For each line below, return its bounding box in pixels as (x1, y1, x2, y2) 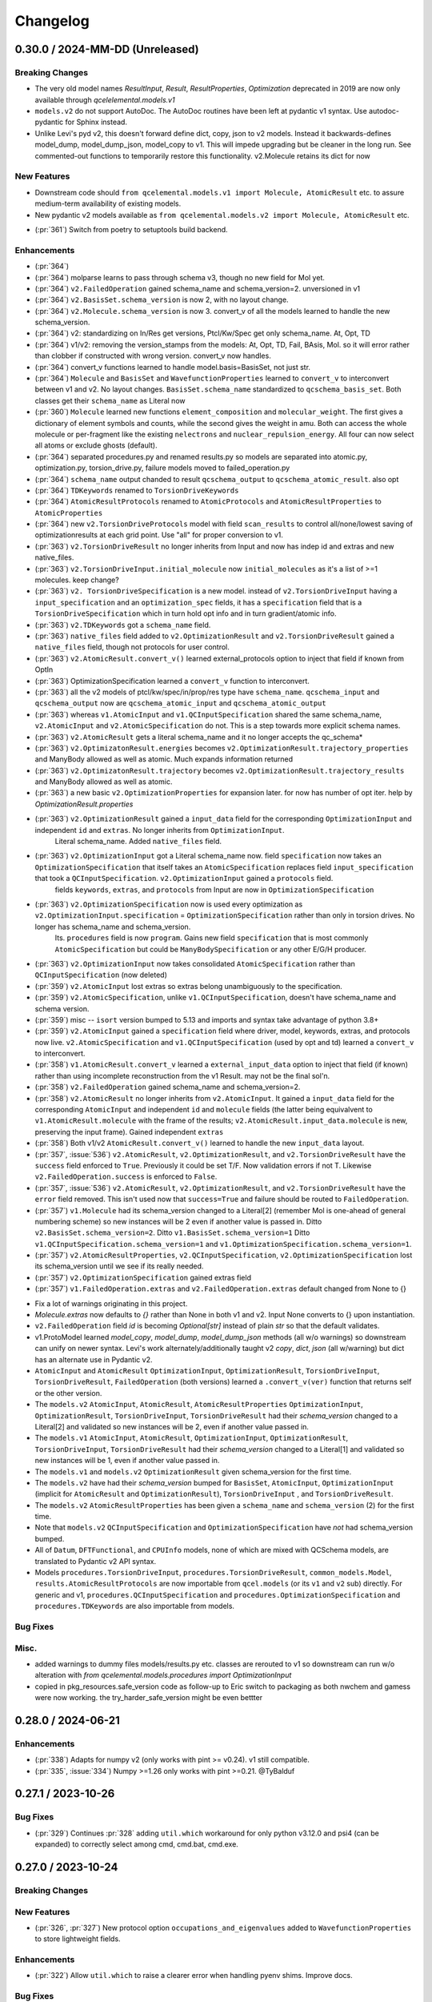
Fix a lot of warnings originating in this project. (34, 1298, 188, 1309)
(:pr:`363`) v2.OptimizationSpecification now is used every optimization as (34, 899, 303, 909)
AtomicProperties (34, 509, 103, 517)
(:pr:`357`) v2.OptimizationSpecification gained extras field (34, 1272, 252, 1282)
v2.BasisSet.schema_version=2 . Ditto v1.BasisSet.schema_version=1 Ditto (34, 1228, 310, 1237)
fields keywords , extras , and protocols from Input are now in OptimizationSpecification (54, 885, 374, 894)
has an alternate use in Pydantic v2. (34, 1354, 153, 1365)
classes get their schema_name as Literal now (34, 396, 186, 405)
